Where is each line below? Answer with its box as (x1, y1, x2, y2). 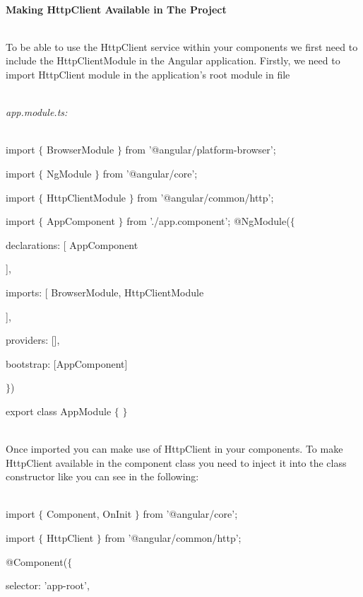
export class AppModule (6, 403, 112, 418)
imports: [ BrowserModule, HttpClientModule (6, 284, 204, 299)
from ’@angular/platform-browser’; (125, 142, 276, 157)
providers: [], (6, 332, 60, 347)
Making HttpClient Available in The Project (6, 1, 227, 16)
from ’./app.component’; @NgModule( (126, 214, 290, 228)
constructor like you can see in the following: (6, 469, 199, 484)
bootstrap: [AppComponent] (6, 356, 128, 371)
